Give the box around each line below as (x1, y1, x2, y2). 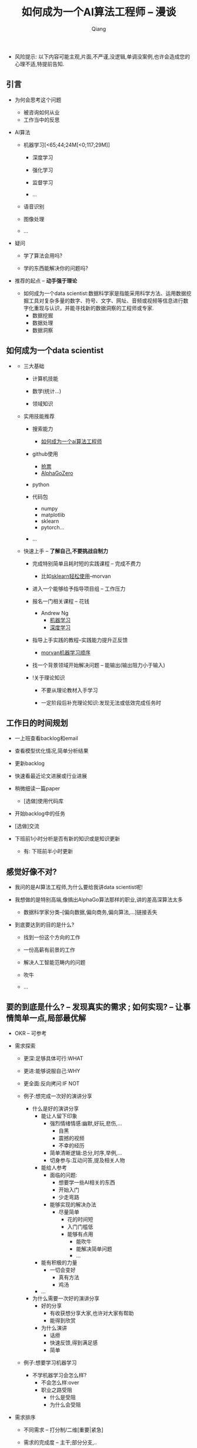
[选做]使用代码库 (23, 798, 64, 805)
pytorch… (41, 523, 65, 531)
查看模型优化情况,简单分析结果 (14, 747, 89, 754)
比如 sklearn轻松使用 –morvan (41, 572, 111, 580)
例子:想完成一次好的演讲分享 (23, 1092, 92, 1099)
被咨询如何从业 (23, 109, 60, 116)
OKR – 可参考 (14, 1030, 47, 1037)
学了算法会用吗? (23, 252, 63, 259)
